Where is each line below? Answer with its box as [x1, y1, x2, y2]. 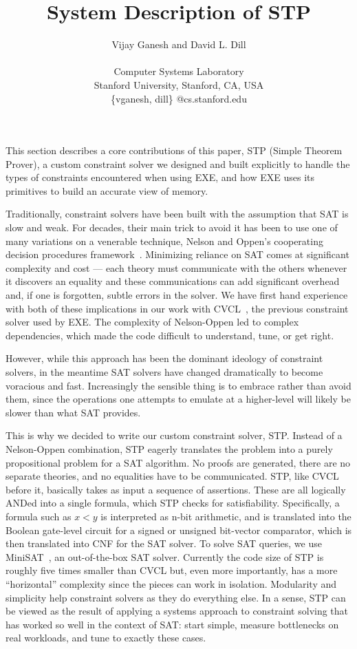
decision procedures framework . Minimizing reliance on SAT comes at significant [6, 247, 349, 262]
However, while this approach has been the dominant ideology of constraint [6, 351, 323, 365]
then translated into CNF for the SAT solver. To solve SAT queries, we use [6, 536, 322, 551]
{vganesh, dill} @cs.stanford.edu [111, 91, 247, 105]
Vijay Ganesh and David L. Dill [111, 37, 246, 52]
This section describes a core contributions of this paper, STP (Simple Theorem [6, 143, 343, 158]
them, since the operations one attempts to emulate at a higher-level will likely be [6, 392, 351, 406]
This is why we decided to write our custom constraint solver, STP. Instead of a [6, 428, 343, 443]
